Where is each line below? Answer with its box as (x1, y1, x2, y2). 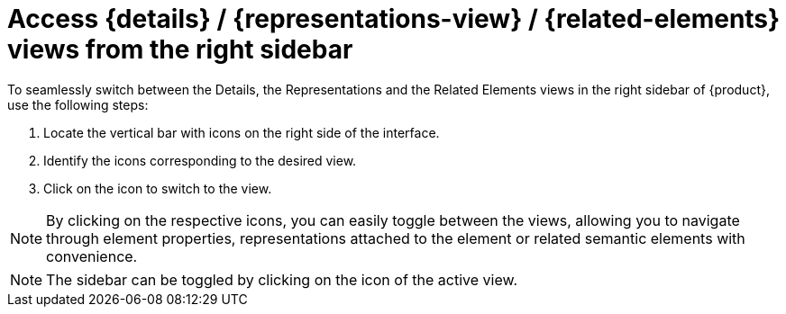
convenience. (46, 247, 138, 265)
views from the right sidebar (7, 34, 353, 65)
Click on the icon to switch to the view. (43, 180, 272, 196)
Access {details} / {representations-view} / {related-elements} (7, 4, 781, 34)
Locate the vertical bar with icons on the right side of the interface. (43, 124, 440, 140)
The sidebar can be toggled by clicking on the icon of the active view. (46, 270, 518, 289)
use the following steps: (7, 96, 149, 112)
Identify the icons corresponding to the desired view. (43, 152, 357, 168)
